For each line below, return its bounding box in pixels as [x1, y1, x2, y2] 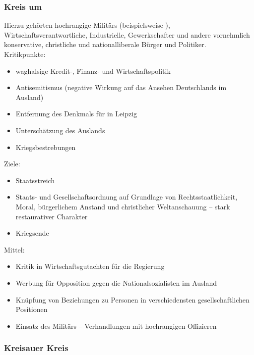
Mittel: [4, 244, 25, 254]
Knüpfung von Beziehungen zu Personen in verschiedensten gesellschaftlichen [15, 294, 250, 304]
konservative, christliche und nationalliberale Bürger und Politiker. [4, 39, 206, 50]
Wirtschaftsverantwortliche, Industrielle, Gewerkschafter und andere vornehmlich [4, 29, 250, 40]
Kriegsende [15, 228, 49, 238]
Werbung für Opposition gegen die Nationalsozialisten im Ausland [15, 277, 217, 288]
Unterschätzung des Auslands [15, 125, 105, 135]
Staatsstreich [15, 175, 55, 185]
